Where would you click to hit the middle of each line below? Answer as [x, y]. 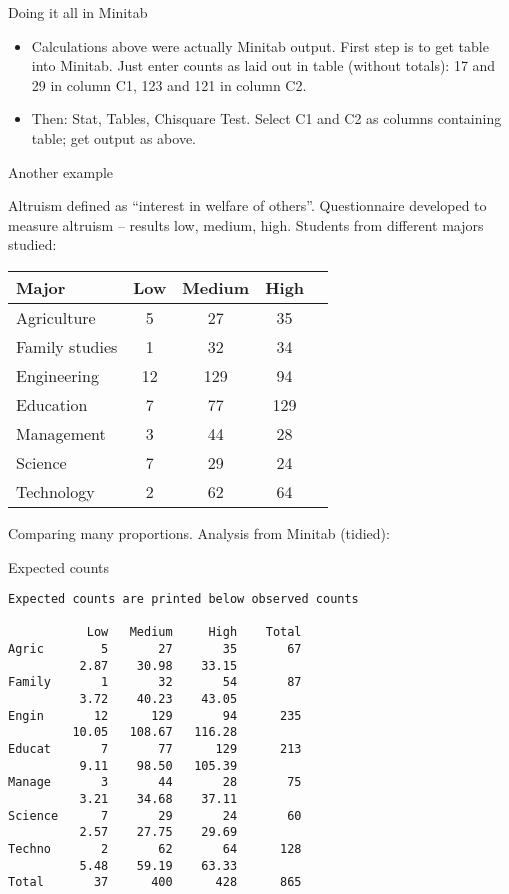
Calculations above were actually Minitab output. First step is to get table [260, 45]
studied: [32, 244]
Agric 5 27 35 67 [155, 649]
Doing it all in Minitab [78, 12]
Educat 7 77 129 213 [155, 749]
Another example [61, 171]
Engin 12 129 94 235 [155, 715]
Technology [55, 491]
